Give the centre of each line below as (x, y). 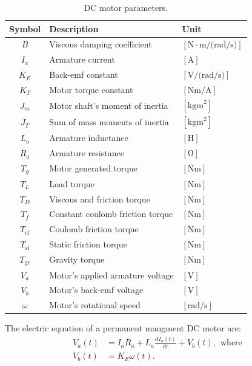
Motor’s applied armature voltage (111, 274)
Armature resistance (87, 153)
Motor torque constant (91, 89)
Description (74, 28)
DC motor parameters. (126, 7)
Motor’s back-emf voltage (96, 290)
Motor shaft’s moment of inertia (109, 105)
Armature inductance (89, 138)
